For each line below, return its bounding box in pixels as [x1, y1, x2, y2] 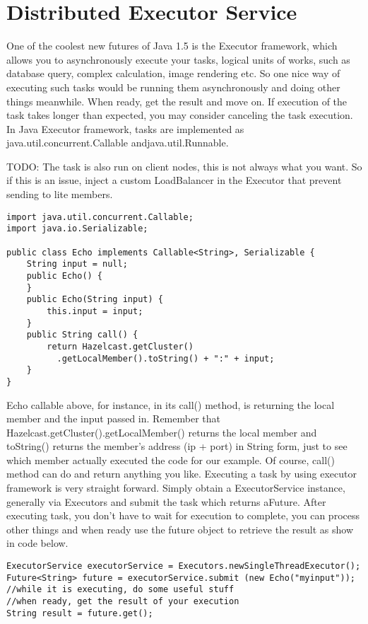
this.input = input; [47, 306, 143, 316]
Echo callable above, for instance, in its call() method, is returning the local [6, 397, 335, 412]
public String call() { [26, 330, 138, 340]
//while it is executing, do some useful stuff [6, 584, 235, 595]
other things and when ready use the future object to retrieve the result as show [6, 521, 353, 536]
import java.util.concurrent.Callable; [6, 212, 194, 222]
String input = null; [26, 259, 128, 270]
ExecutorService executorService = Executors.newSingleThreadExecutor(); [6, 561, 361, 572]
